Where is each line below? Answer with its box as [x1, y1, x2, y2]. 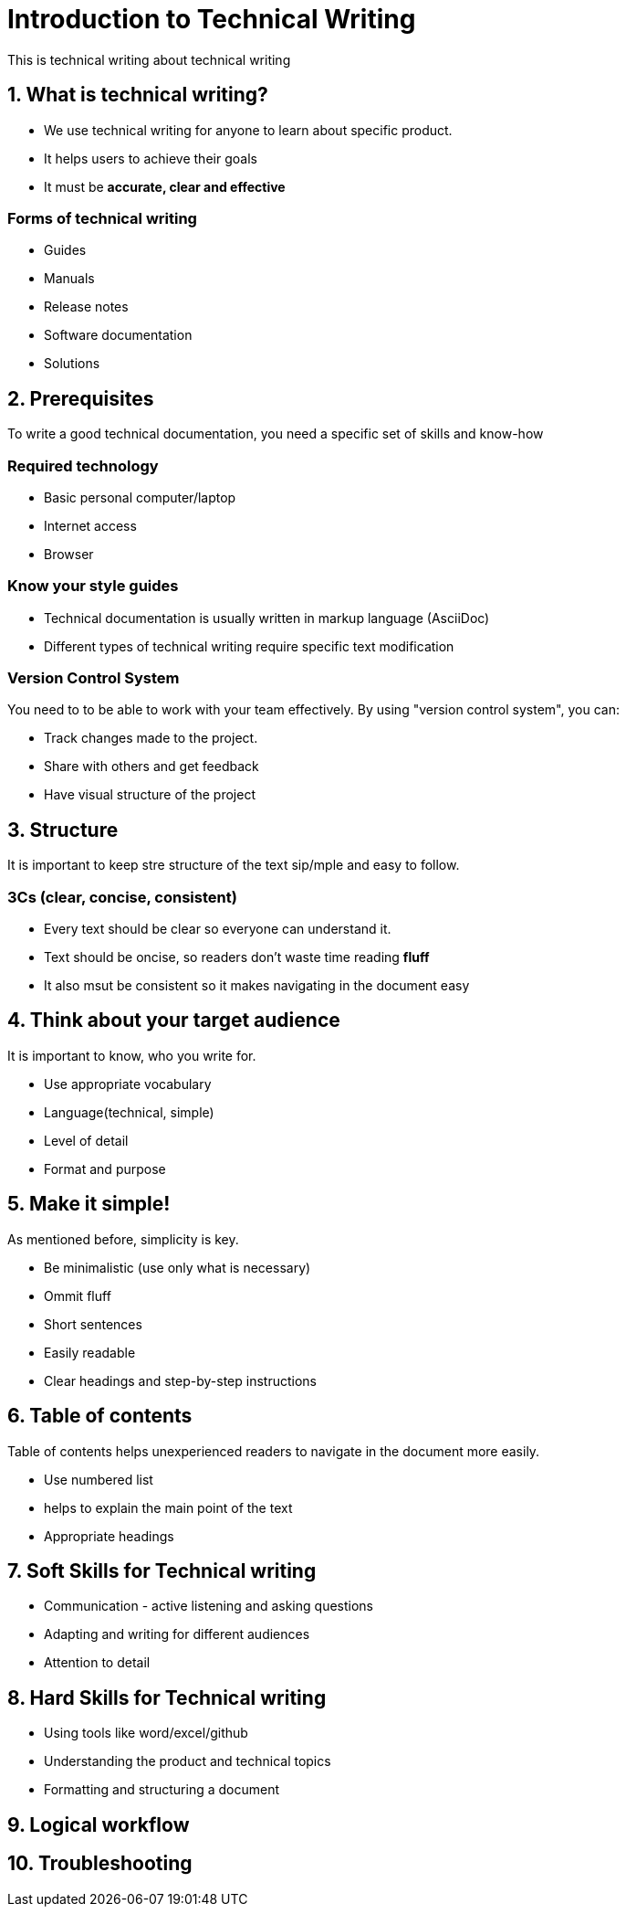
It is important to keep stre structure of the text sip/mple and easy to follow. [7, 857, 460, 873]
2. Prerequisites [7, 386, 154, 410]
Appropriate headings [44, 1528, 174, 1544]
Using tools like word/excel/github [44, 1725, 248, 1741]
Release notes [44, 299, 129, 315]
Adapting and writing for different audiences [44, 1626, 310, 1643]
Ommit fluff [44, 1287, 111, 1304]
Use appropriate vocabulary [44, 1075, 212, 1092]
